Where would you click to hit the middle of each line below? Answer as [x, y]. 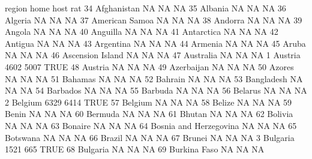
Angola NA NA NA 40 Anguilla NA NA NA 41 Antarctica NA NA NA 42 [142, 31]
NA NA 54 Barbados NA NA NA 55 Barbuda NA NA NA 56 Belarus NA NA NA [156, 90]
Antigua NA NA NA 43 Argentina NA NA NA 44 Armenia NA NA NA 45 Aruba [155, 43]
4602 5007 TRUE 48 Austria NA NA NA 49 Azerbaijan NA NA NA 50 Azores [149, 66]
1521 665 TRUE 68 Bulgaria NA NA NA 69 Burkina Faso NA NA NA [135, 149]
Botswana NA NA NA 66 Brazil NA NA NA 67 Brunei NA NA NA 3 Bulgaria [150, 137]
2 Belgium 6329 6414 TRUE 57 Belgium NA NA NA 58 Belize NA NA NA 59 [148, 102]
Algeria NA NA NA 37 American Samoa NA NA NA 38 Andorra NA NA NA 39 [154, 19]
